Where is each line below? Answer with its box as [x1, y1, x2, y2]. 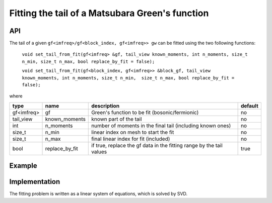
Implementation [9, 177, 60, 186]
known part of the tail [91, 116, 142, 123]
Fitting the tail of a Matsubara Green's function [9, 8, 209, 19]
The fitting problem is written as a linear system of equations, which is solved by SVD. [9, 191, 188, 197]
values [91, 148, 107, 155]
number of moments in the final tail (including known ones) [91, 122, 231, 129]
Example [9, 161, 37, 170]
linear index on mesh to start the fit [91, 129, 174, 136]
